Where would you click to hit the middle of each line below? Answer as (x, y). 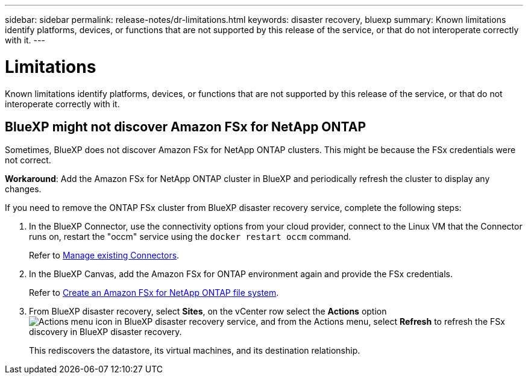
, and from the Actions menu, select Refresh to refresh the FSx (380, 322)
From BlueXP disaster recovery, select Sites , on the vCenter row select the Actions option (208, 312)
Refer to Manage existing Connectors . (104, 255)
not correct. (28, 160)
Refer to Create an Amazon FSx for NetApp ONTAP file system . (154, 293)
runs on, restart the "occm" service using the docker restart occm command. (190, 237)
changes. (23, 189)
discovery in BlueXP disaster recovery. (105, 332)
